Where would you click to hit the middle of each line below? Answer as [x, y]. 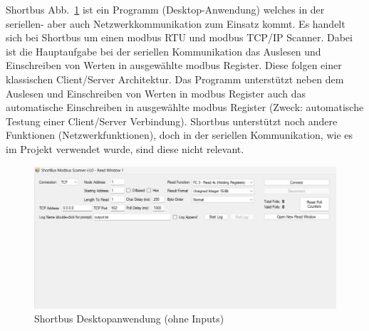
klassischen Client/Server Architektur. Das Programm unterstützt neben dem [175, 79]
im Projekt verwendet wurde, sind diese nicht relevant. [125, 148]
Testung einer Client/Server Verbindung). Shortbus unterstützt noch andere [172, 121]
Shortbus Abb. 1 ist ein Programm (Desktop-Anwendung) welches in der [165, 9]
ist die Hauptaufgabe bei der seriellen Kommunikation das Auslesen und [163, 51]
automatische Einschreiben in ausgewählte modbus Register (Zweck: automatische [185, 107]
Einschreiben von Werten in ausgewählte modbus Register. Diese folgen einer [174, 65]
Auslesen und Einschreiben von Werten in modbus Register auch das [156, 93]
